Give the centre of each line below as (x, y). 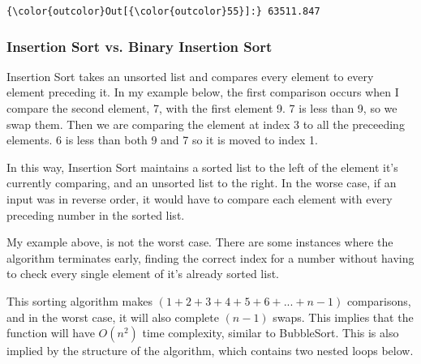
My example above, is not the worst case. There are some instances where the (200, 242)
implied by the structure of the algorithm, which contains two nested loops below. (210, 351)
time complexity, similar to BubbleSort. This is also (271, 333)
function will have (51, 333)
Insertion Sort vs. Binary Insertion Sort (140, 46)
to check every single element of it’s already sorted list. (143, 274)
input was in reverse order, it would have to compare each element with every (200, 199)
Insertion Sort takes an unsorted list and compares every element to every (190, 76)
